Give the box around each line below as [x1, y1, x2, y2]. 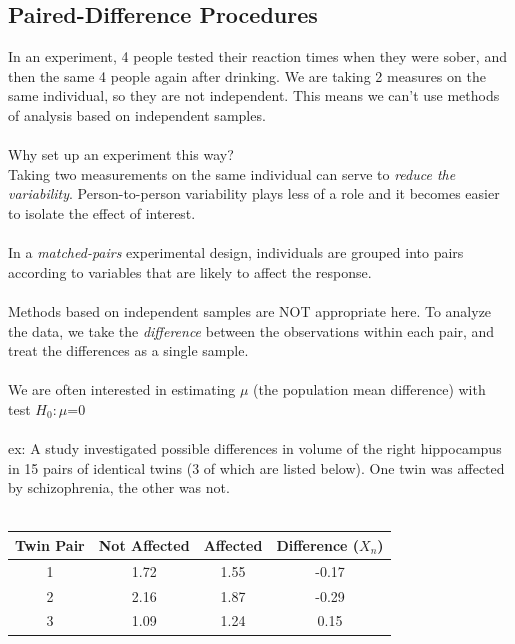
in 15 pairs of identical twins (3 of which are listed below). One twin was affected [8, 457, 505, 478]
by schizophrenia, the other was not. [8, 477, 230, 498]
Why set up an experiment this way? [8, 144, 234, 165]
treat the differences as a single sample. [8, 340, 249, 361]
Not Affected [98, 534, 190, 555]
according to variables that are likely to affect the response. [8, 261, 372, 282]
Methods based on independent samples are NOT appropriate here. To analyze [8, 300, 492, 321]
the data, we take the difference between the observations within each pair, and [8, 320, 495, 341]
